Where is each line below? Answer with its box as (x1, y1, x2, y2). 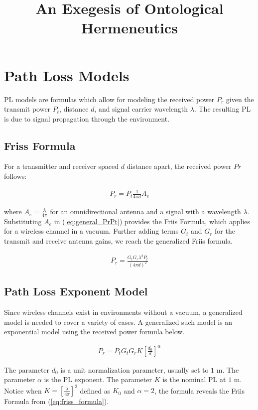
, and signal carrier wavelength (94, 104, 188, 114)
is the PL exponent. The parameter (44, 374, 152, 385)
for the (215, 226, 235, 236)
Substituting (4, 216, 42, 226)
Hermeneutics (81, 17, 178, 38)
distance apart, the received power (127, 161, 232, 171)
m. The (216, 364, 239, 375)
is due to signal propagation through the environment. (4, 113, 170, 124)
